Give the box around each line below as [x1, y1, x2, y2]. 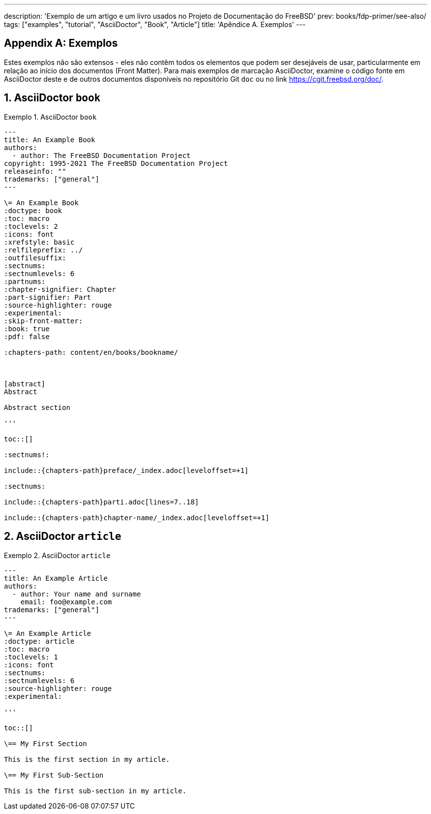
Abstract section [4, 403, 70, 411]
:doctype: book [4, 206, 62, 215]
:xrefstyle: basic [4, 238, 75, 246]
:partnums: [4, 277, 46, 285]
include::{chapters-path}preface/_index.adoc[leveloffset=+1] [4, 466, 249, 474]
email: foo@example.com [20, 597, 112, 606]
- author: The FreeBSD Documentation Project [12, 151, 191, 159]
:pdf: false [4, 332, 50, 341]
